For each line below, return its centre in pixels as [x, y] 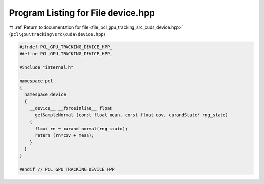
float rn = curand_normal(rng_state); [81, 129]
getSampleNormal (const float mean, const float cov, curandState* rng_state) [132, 115]
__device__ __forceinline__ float [71, 108]
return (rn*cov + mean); [65, 136]
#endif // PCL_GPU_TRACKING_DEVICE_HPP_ [68, 169]
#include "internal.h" [46, 67]
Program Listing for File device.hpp [82, 13]
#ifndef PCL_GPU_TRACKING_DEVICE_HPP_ [66, 47]
